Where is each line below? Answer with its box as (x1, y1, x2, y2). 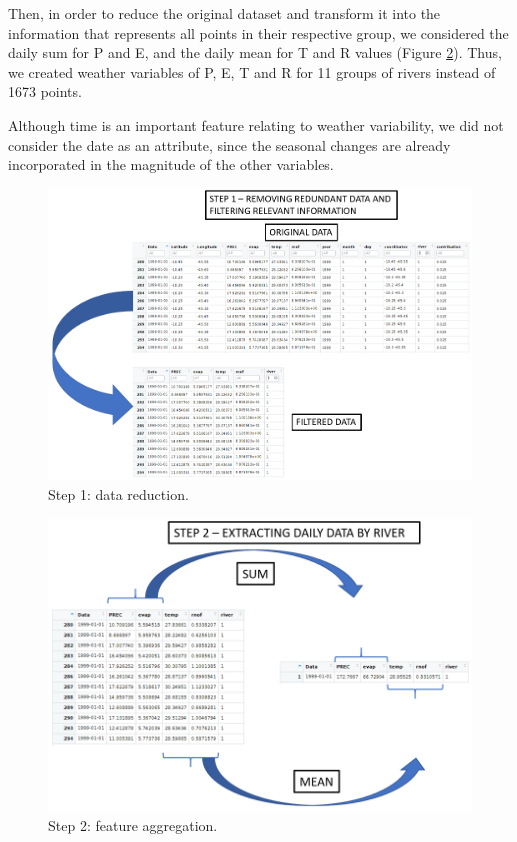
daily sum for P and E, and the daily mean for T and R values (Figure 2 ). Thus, (8, 42, 502, 63)
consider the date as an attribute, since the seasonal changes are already (8, 134, 451, 155)
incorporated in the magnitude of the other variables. (8, 154, 334, 175)
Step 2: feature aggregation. (48, 814, 218, 835)
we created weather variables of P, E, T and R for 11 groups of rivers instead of (8, 61, 496, 82)
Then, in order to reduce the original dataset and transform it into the (8, 3, 441, 23)
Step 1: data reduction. (48, 483, 189, 504)
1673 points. (8, 81, 82, 102)
